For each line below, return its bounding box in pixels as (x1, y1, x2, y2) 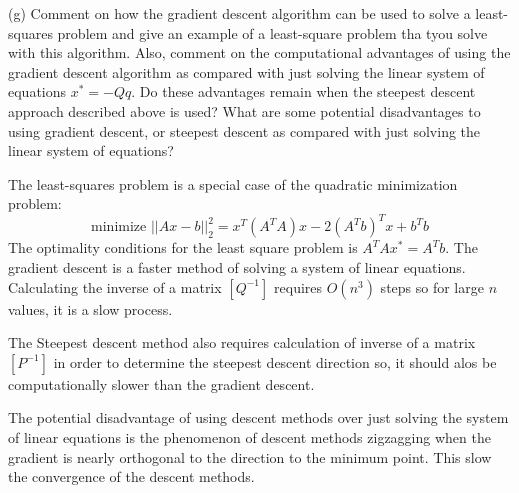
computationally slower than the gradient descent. (8, 373, 315, 394)
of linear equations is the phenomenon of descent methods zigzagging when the (8, 427, 491, 447)
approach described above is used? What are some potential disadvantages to (8, 100, 481, 121)
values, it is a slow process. (8, 298, 173, 319)
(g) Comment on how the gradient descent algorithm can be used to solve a (8, 3, 471, 23)
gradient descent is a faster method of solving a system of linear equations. (8, 257, 466, 278)
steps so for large (380, 276, 484, 297)
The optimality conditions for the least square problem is (8, 237, 358, 258)
